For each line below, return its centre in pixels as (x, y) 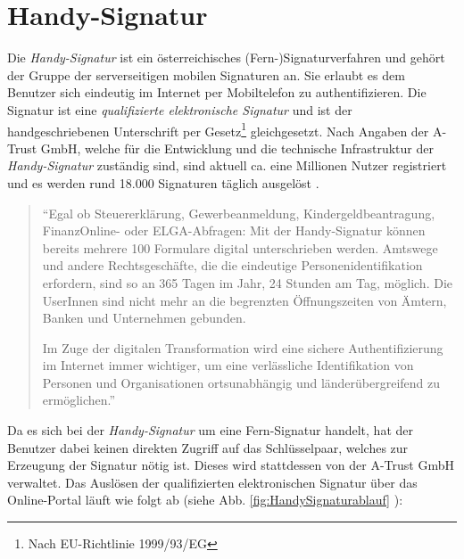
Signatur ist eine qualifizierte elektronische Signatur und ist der (180, 109)
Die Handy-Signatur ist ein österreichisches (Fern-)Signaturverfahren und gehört (226, 58)
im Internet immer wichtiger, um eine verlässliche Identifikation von (228, 365)
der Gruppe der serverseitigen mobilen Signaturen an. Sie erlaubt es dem (206, 74)
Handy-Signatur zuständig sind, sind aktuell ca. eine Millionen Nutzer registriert (227, 165)
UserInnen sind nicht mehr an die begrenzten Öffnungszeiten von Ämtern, (244, 300)
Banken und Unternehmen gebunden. (144, 318)
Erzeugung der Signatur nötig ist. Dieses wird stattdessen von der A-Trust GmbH (231, 465)
